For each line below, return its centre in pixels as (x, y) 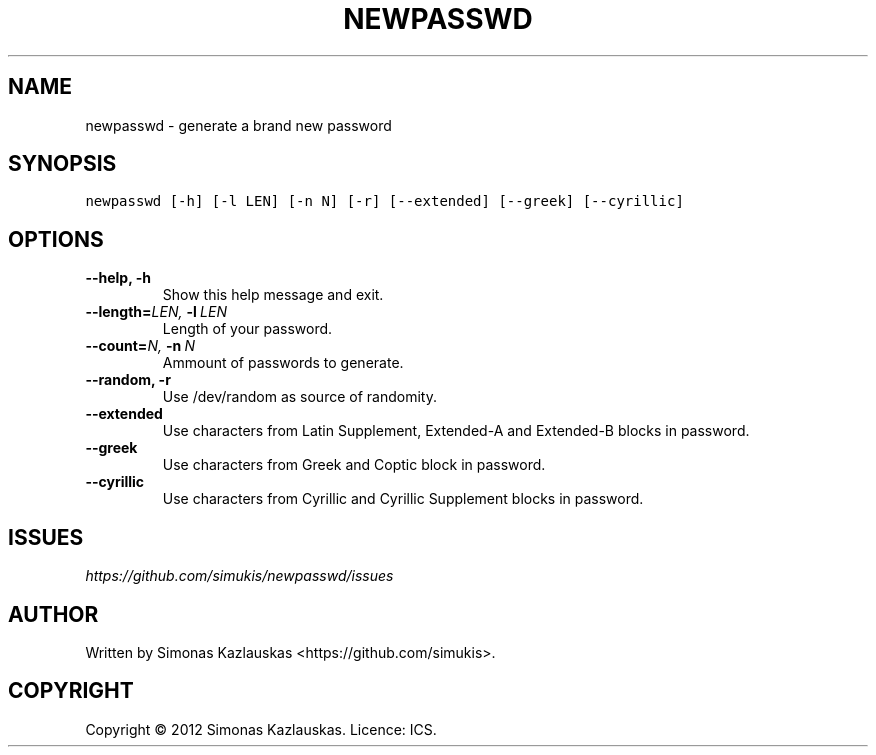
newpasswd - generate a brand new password (238, 125)
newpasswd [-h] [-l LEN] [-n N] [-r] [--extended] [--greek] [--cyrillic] (384, 201)
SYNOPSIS (62, 164)
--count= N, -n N (140, 346)
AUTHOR (53, 614)
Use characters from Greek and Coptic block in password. (354, 465)
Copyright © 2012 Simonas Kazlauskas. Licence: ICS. (261, 729)
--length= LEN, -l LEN (156, 312)
